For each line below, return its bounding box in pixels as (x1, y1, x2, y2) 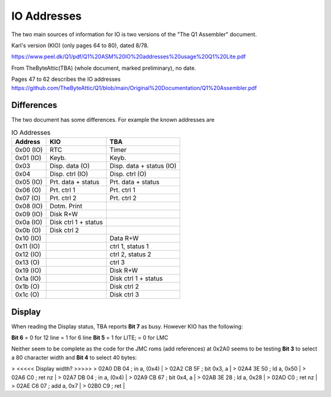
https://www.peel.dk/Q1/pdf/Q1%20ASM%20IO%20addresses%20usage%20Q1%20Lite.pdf (11, 53, 246, 61)
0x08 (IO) (15, 202, 43, 211)
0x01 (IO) (15, 154, 42, 162)
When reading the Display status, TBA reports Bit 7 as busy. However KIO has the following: (11, 322, 243, 330)
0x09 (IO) (15, 210, 43, 219)
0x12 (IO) (15, 250, 42, 259)
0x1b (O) (15, 282, 40, 291)
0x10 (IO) (15, 234, 42, 243)
